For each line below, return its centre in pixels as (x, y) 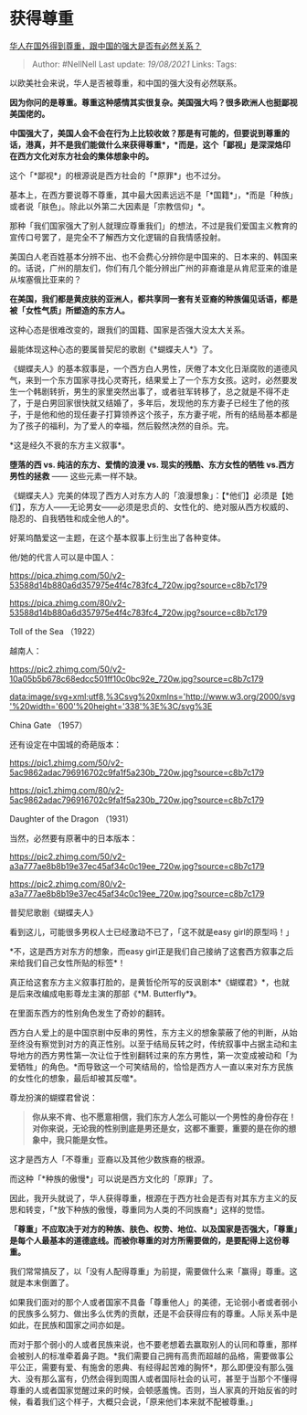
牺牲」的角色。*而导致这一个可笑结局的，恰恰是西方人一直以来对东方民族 (155, 1067)
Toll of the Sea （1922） (55, 631)
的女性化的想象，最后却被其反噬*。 (76, 1078)
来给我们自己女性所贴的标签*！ (68, 963)
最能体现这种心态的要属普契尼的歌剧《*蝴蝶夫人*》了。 (114, 349)
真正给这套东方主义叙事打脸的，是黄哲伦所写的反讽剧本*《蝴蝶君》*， (142, 982)
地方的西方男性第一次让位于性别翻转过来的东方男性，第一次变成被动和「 (153, 1055)
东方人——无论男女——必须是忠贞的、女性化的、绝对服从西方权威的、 (161, 506)
